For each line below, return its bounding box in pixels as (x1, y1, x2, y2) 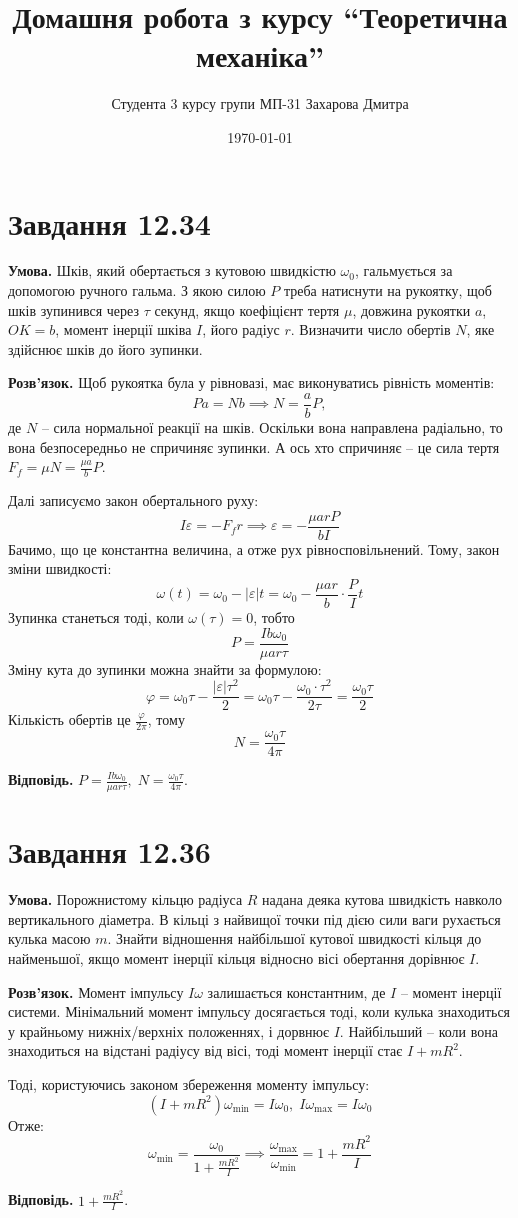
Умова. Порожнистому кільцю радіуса (8, 889, 243, 910)
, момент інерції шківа (55, 319, 192, 340)
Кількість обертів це (8, 709, 131, 730)
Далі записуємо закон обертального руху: (8, 490, 259, 511)
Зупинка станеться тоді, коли (8, 606, 184, 627)
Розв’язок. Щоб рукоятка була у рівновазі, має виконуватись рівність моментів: (8, 372, 495, 393)
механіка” (195, 35, 325, 76)
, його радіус (202, 319, 280, 340)
